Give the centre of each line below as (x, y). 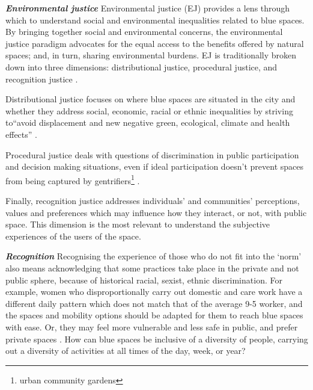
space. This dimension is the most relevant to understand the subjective (138, 224)
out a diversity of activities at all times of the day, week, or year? (126, 351)
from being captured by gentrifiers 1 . (73, 179)
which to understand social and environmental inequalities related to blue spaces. (155, 20)
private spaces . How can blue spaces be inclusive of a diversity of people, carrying (157, 339)
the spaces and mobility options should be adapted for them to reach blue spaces (154, 315)
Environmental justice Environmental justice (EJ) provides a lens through (148, 8)
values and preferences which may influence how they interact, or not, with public (156, 212)
